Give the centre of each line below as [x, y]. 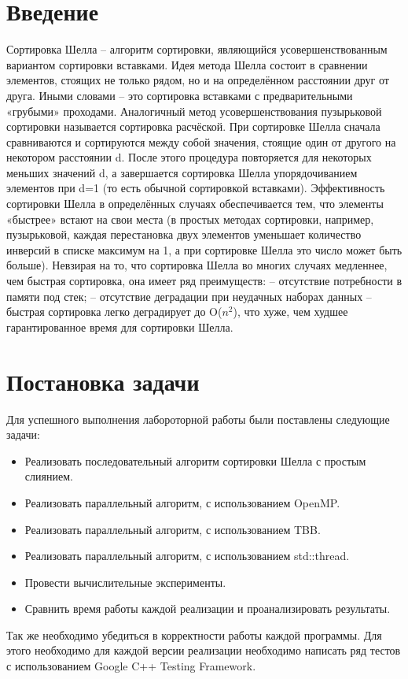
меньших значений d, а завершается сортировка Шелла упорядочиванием [182, 172]
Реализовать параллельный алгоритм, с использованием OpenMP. [182, 502]
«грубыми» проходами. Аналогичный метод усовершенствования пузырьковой [194, 111]
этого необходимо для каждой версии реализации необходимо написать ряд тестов [204, 650]
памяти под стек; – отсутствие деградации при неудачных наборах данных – [189, 296]
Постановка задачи [103, 381]
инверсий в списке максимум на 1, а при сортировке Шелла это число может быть [204, 249]
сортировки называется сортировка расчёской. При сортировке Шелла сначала [193, 126]
